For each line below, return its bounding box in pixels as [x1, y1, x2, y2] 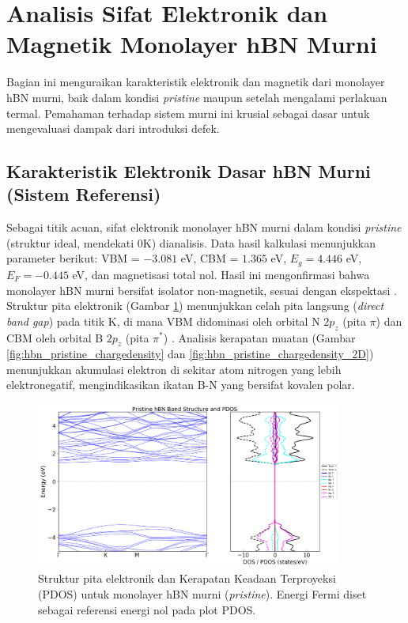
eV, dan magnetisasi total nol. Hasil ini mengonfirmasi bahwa [72, 266, 370, 282]
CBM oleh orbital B [6, 329, 104, 345]
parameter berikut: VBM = [6, 250, 140, 266]
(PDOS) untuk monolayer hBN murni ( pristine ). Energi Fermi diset [38, 586, 367, 602]
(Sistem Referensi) [6, 182, 161, 206]
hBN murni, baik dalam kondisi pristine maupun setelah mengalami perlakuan [6, 89, 387, 105]
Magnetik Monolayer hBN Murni [6, 28, 377, 60]
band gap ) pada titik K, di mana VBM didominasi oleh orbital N [6, 312, 320, 329]
